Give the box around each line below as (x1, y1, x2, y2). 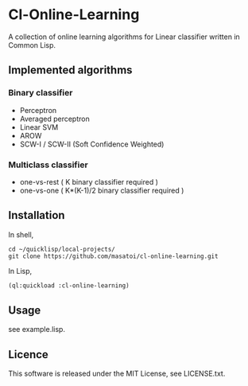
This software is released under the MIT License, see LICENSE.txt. (8, 368, 226, 379)
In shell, (8, 229, 34, 240)
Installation (8, 209, 65, 222)
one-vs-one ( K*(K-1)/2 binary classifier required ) (19, 185, 184, 195)
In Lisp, (8, 266, 33, 275)
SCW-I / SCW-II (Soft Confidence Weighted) (19, 139, 165, 149)
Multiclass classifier (8, 159, 89, 170)
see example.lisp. (8, 325, 66, 334)
